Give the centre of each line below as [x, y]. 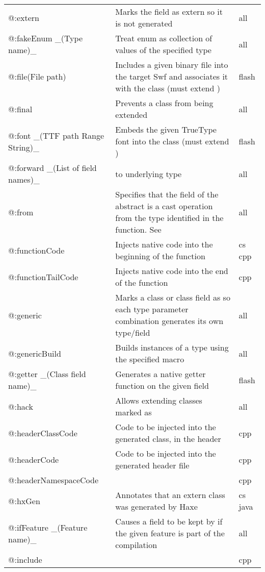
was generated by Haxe [156, 506]
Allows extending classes [159, 400]
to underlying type [149, 173]
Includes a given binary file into [172, 65]
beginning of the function [160, 256]
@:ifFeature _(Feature [48, 527]
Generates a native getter [161, 374]
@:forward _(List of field [52, 168]
